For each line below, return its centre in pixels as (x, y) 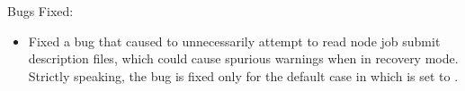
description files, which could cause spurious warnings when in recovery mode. (243, 58)
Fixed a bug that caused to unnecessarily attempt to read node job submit (234, 41)
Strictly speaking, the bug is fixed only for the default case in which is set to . (243, 75)
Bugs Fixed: (40, 11)
